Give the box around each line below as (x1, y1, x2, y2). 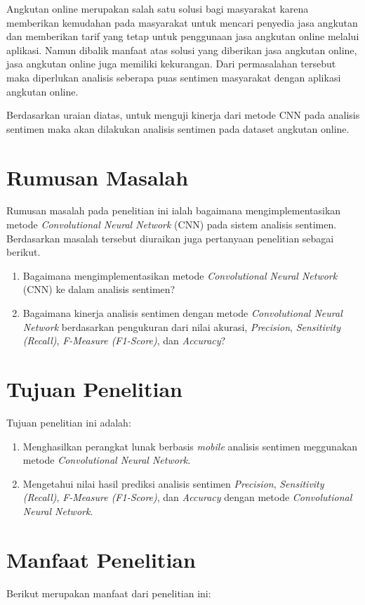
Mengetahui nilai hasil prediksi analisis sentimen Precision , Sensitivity (22, 476, 324, 490)
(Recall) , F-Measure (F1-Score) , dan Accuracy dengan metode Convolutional (22, 490, 352, 505)
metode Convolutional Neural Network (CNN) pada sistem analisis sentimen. (6, 217, 337, 232)
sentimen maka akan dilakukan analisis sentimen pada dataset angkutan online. (6, 121, 350, 136)
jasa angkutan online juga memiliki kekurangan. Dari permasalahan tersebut (6, 56, 336, 71)
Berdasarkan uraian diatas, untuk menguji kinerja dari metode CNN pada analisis (6, 108, 360, 122)
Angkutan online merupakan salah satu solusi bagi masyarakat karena (6, 1, 309, 15)
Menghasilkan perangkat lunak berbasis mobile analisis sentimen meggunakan (22, 438, 358, 453)
